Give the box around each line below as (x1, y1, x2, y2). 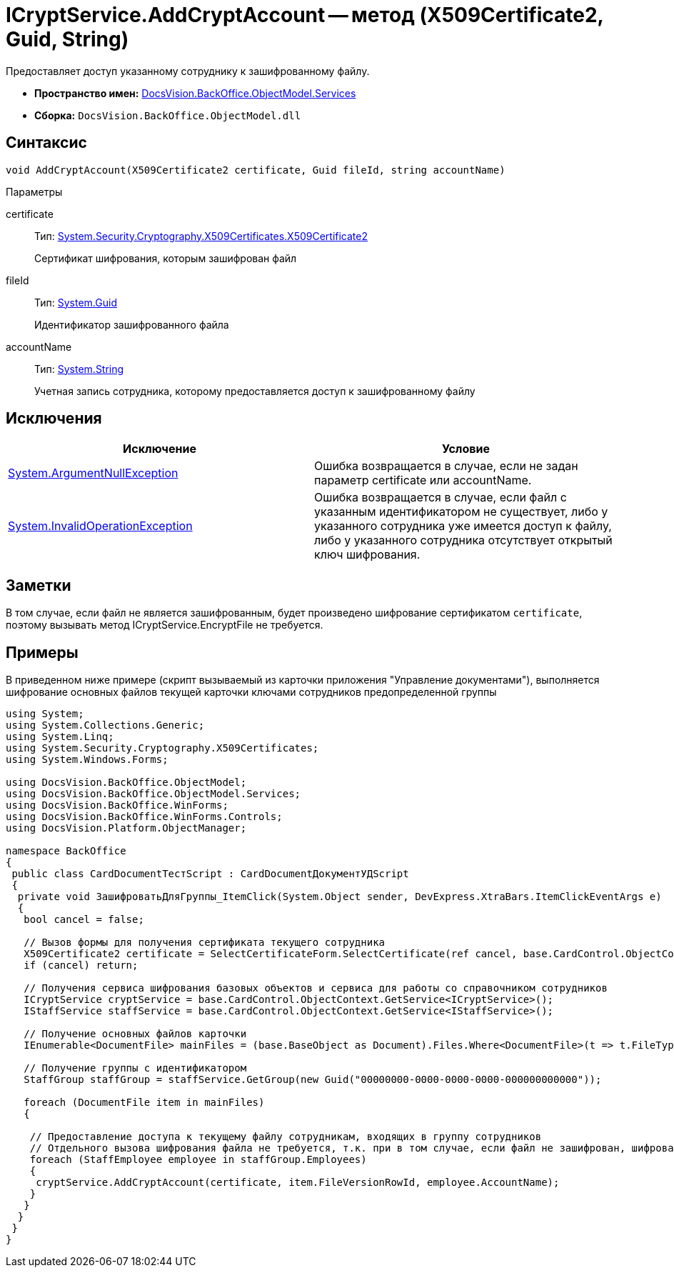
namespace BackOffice (6, 845, 126, 857)
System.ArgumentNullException (8, 466, 178, 481)
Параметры (6, 185, 63, 198)
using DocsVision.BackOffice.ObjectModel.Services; (6, 788, 301, 800)
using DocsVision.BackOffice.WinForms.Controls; (6, 811, 283, 823)
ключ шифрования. (314, 547, 421, 562)
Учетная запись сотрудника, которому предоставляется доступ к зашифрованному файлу (34, 384, 476, 397)
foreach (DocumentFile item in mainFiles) (24, 1097, 265, 1109)
